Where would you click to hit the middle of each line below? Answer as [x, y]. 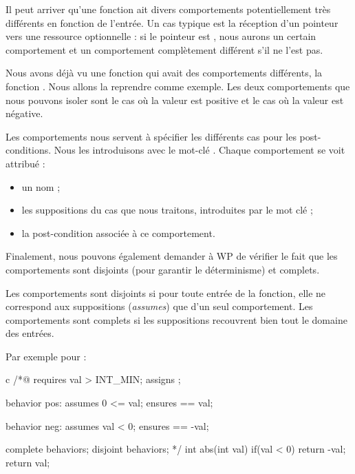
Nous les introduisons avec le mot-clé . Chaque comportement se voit [200, 150]
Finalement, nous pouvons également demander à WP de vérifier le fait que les [172, 256]
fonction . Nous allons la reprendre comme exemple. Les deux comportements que [178, 86]
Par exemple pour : [46, 356]
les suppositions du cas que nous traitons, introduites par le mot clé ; [167, 210]
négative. [24, 113]
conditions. [29, 150]
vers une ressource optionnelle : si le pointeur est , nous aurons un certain [161, 36]
